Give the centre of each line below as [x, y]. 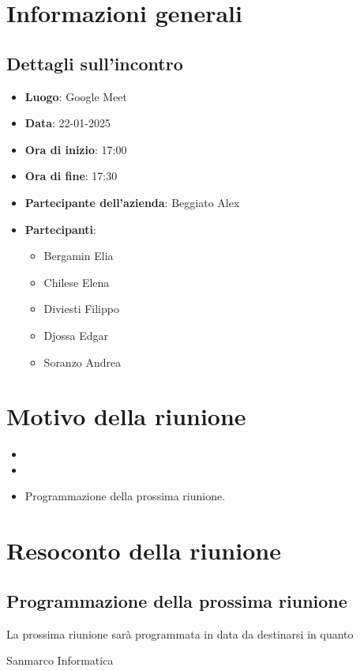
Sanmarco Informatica [60, 660]
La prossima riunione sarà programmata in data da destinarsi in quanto [180, 633]
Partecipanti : [60, 229]
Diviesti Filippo [81, 309]
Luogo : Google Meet [76, 96]
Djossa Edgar [76, 335]
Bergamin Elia [79, 256]
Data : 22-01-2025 [67, 123]
